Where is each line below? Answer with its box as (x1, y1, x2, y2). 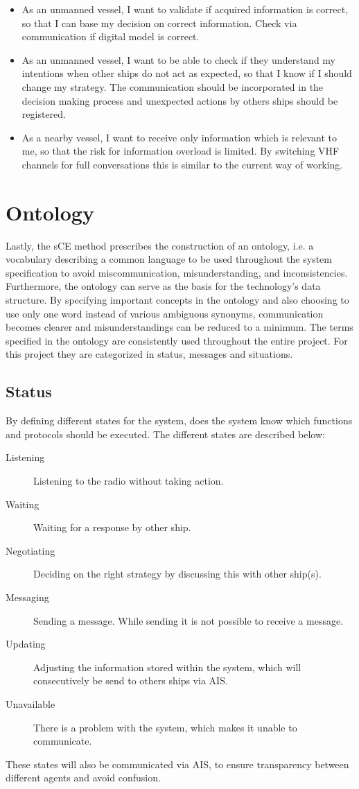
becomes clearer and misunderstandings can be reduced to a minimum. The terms (6, 320, 353, 334)
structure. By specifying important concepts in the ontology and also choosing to (6, 293, 349, 307)
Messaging (6, 589, 49, 604)
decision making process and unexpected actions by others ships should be (21, 93, 338, 107)
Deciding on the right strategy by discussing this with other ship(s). (33, 566, 322, 581)
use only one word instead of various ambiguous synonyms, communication (6, 306, 324, 320)
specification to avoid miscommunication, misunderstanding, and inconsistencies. (6, 265, 348, 279)
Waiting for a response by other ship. (33, 520, 191, 535)
